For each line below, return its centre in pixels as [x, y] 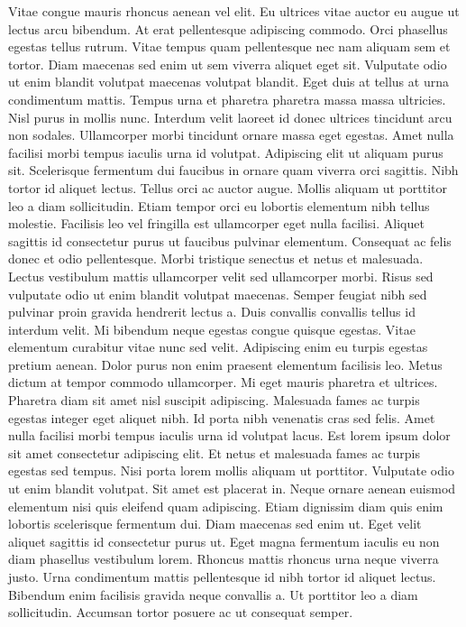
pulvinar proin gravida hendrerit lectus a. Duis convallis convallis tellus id [212, 312]
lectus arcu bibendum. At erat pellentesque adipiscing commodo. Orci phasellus [228, 28]
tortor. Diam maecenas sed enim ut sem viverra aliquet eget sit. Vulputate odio [228, 64]
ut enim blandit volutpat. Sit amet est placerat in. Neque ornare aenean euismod [232, 489]
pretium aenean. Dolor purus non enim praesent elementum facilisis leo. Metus [225, 364]
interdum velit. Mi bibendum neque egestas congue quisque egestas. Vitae [212, 329]
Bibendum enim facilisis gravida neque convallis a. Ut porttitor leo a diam [213, 594]
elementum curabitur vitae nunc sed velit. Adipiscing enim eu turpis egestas [218, 347]
